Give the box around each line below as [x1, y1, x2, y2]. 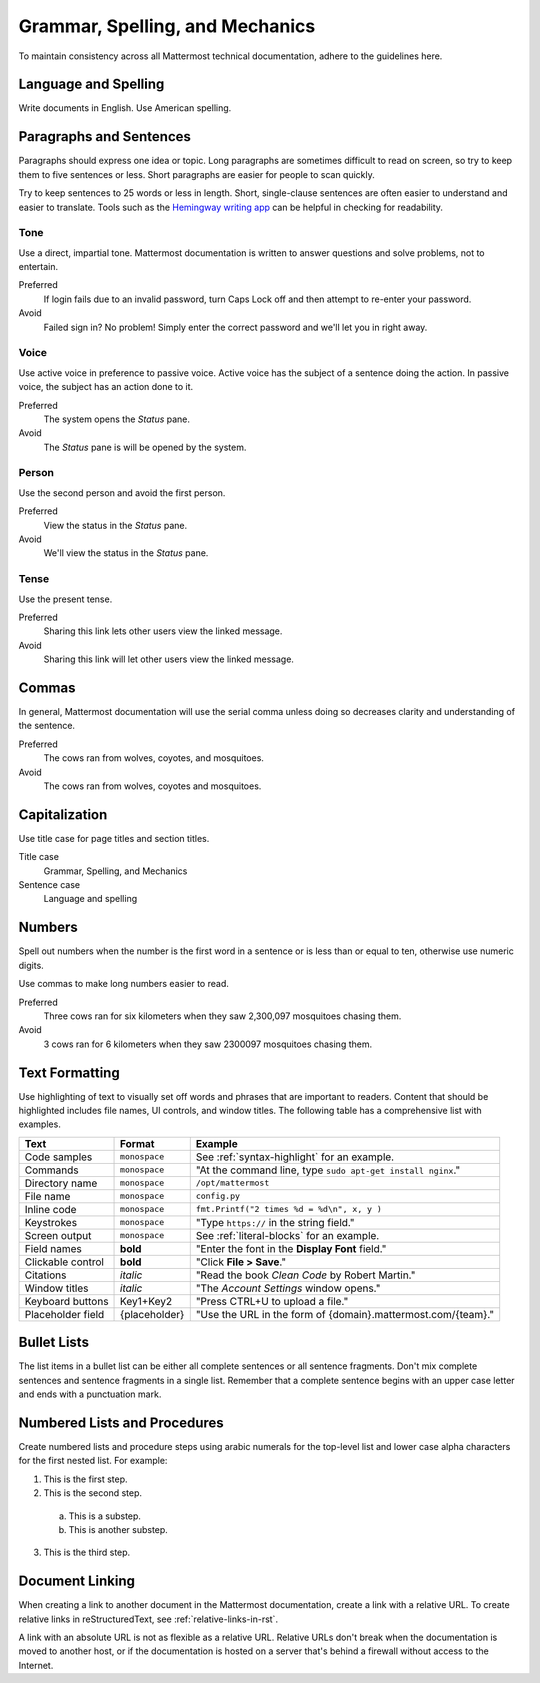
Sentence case [18, 879, 80, 891]
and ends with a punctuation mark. [18, 1388, 162, 1400]
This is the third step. [43, 1546, 131, 1559]
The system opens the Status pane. [43, 413, 190, 425]
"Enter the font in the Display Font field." [195, 1241, 387, 1255]
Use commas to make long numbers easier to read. [18, 978, 229, 990]
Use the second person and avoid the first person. [18, 486, 226, 499]
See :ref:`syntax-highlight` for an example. [195, 1150, 395, 1164]
